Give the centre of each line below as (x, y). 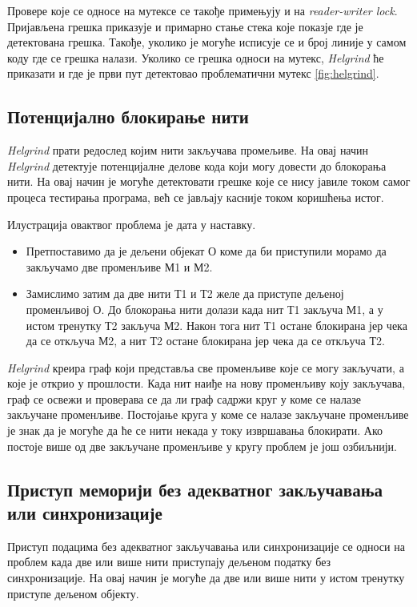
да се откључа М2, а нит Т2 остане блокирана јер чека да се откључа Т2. (205, 341)
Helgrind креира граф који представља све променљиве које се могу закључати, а (206, 367)
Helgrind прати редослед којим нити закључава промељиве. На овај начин (188, 150)
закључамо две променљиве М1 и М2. (119, 266)
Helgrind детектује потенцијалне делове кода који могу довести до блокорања (197, 165)
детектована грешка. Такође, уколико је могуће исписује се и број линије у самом (207, 42)
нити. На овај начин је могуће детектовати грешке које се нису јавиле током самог (209, 181)
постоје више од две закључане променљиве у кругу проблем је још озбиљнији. (202, 446)
